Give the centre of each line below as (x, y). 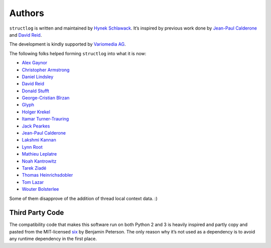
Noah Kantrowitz (39, 161)
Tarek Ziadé (34, 168)
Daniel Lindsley (38, 77)
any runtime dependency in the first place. (53, 239)
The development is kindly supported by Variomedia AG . (67, 44)
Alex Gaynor (35, 63)
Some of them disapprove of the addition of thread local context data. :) (83, 198)
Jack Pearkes (36, 126)
